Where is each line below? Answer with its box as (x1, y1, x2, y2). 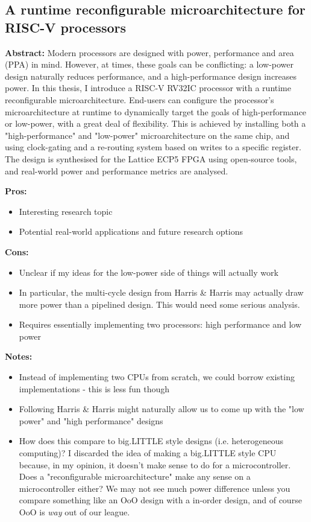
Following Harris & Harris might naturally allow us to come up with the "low (19, 403, 304, 415)
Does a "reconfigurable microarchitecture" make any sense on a (19, 470, 251, 483)
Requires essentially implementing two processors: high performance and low (19, 318, 302, 331)
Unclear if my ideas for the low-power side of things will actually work (19, 266, 278, 278)
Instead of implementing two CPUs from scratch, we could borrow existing (19, 371, 295, 383)
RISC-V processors (5, 18, 127, 36)
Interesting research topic (19, 205, 113, 217)
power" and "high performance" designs (19, 414, 163, 427)
